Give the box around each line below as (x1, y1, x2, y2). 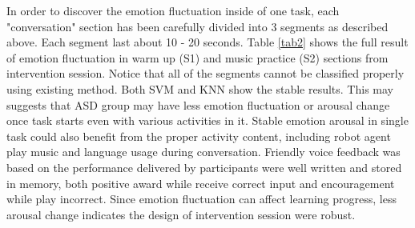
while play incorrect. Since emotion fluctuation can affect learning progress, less (6, 190, 397, 207)
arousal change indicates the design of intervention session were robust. (6, 206, 356, 222)
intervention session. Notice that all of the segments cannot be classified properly (6, 65, 405, 82)
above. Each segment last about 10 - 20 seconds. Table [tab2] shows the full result (6, 34, 409, 50)
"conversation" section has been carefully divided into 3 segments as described (6, 18, 389, 34)
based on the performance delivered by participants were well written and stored (6, 158, 402, 175)
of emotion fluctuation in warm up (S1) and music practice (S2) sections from (6, 49, 389, 66)
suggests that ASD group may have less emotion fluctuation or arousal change (6, 96, 390, 113)
